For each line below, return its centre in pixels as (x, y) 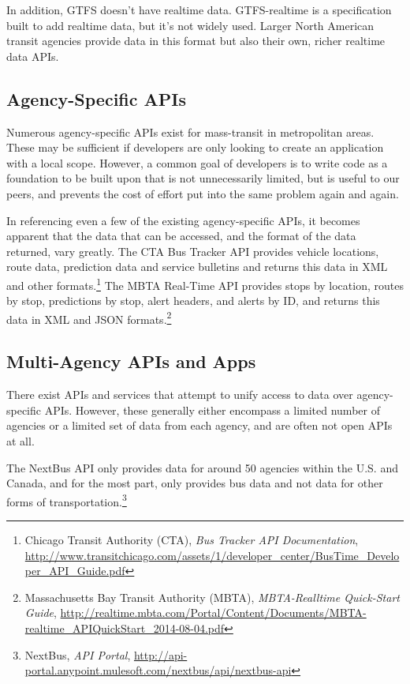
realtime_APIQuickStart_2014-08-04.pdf (125, 628)
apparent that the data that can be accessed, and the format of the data (181, 236)
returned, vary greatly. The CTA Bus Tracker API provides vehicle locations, (193, 251)
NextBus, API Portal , (78, 654)
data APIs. (33, 56)
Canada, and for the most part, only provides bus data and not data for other (195, 483)
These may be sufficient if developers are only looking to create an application (195, 147)
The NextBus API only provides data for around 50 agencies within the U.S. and (202, 467)
